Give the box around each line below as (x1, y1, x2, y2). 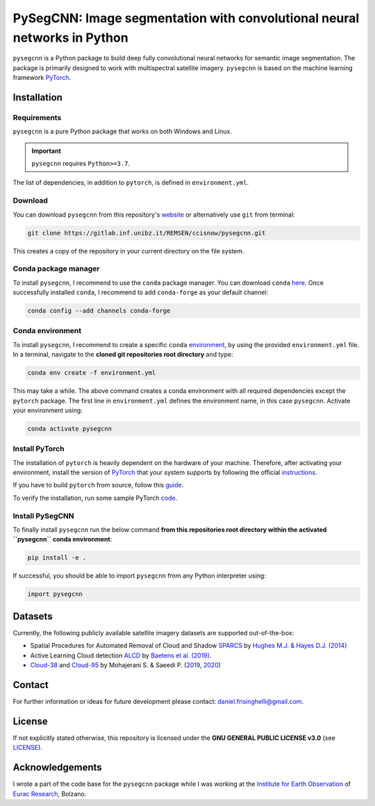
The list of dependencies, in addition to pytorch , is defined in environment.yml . (12, 178, 249, 187)
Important (31, 146, 62, 155)
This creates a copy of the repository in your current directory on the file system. (12, 246, 244, 255)
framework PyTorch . (12, 74, 72, 82)
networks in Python (12, 30, 128, 45)
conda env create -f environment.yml (27, 369, 156, 377)
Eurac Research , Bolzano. (12, 789, 87, 798)
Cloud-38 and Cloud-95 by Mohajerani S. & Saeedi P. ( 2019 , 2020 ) (30, 661, 222, 669)
